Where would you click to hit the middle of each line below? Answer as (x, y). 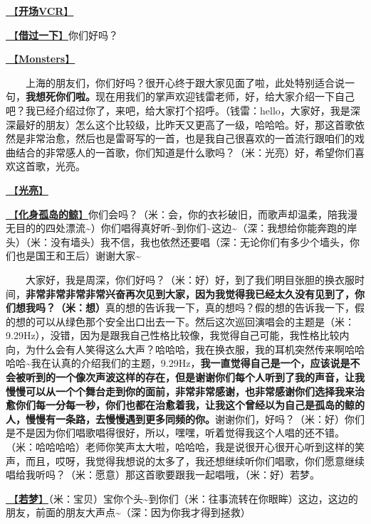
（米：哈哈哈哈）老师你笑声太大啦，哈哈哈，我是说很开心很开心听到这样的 (180, 447)
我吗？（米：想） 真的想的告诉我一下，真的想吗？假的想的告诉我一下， (190, 308)
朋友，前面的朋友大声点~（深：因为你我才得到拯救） (128, 512)
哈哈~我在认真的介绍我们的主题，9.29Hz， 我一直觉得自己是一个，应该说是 (178, 363)
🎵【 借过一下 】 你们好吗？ (62, 34)
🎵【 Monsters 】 (41, 59)
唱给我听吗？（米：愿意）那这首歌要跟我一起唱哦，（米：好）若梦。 (163, 475)
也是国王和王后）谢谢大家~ (78, 256)
